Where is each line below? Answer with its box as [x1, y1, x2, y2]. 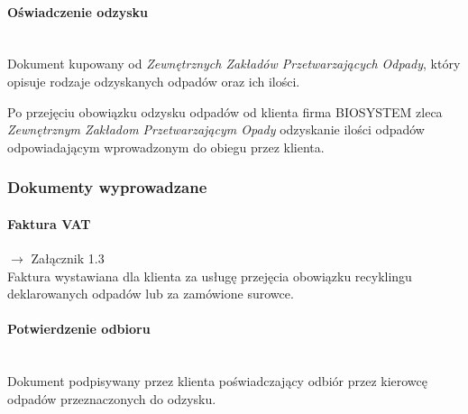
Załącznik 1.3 [31, 249, 105, 267]
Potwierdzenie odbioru [7, 319, 151, 338]
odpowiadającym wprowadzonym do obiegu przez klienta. [7, 137, 325, 156]
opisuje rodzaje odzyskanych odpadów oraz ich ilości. [7, 71, 300, 90]
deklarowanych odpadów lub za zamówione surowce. [7, 284, 294, 303]
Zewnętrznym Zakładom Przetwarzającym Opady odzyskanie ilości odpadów [7, 120, 425, 139]
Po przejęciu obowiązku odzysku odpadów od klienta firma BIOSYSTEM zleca [7, 102, 443, 121]
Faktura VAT [7, 214, 91, 233]
